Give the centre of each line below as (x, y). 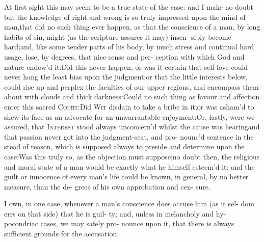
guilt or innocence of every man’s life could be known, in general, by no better (126, 177)
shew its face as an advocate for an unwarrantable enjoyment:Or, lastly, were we (129, 116)
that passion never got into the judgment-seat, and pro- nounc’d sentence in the (129, 136)
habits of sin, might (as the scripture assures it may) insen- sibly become (118, 36)
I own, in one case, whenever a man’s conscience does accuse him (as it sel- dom (129, 204)
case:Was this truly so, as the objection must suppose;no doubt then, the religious (132, 156)
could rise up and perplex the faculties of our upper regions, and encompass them (131, 86)
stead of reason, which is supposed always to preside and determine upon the (124, 146)
